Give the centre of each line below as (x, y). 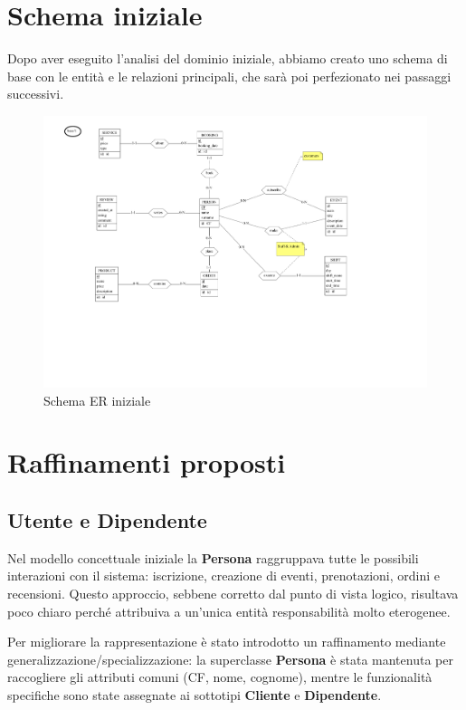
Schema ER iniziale (97, 400)
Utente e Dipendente (107, 519)
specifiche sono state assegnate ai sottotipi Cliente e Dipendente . (195, 694)
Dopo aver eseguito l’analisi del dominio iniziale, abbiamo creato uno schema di (228, 58)
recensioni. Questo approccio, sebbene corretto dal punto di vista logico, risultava (233, 593)
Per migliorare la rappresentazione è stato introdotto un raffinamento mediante (227, 642)
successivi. (36, 94)
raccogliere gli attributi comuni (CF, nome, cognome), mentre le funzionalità (220, 677)
